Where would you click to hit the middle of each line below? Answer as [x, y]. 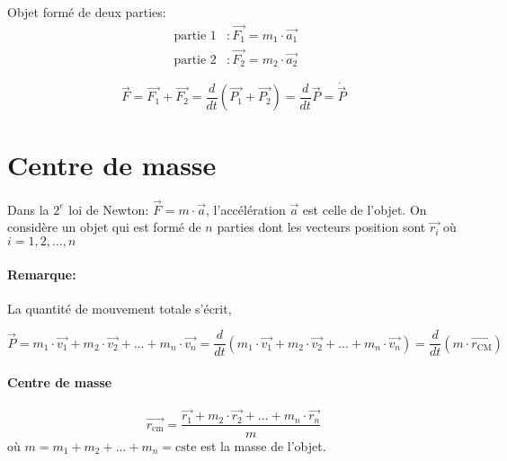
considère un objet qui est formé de [104, 227]
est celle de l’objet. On [365, 209]
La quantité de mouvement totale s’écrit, [120, 308]
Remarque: [42, 274]
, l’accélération [246, 209]
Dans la [28, 209]
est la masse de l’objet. [263, 445]
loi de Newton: [109, 209]
